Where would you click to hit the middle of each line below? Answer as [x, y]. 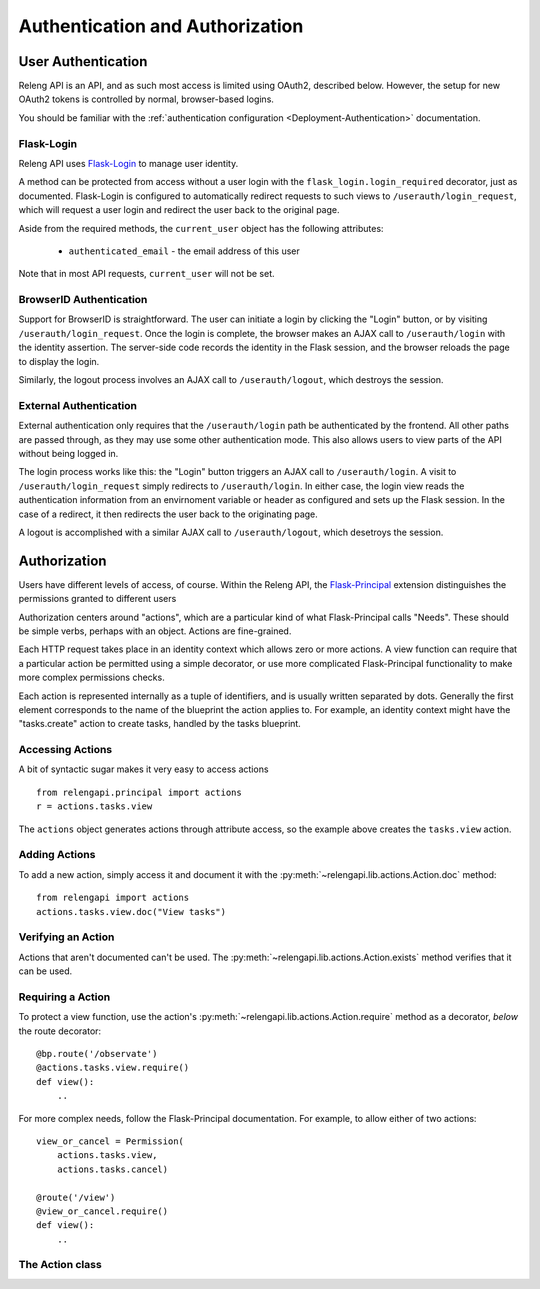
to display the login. [59, 361]
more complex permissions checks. [91, 677]
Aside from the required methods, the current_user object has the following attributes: [201, 228]
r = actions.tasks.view [94, 806]
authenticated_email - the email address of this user [184, 251]
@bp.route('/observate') [97, 1054]
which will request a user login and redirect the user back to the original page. [179, 210]
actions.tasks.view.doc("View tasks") [131, 911]
